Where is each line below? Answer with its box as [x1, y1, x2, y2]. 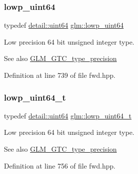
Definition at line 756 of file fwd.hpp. [4, 160, 116, 171]
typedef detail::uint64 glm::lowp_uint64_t [4, 110, 132, 120]
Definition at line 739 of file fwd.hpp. [4, 70, 116, 80]
